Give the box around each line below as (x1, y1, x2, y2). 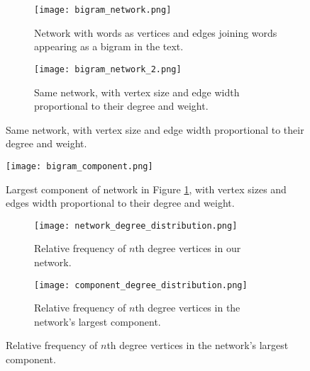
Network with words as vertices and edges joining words (34, 25, 277, 40)
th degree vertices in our (135, 241, 241, 256)
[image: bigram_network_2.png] (34, 64, 182, 74)
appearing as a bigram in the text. (34, 39, 184, 54)
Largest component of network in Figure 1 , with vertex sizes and (6, 181, 287, 196)
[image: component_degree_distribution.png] (34, 280, 248, 290)
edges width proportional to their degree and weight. (6, 195, 235, 210)
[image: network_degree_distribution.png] (34, 220, 238, 231)
